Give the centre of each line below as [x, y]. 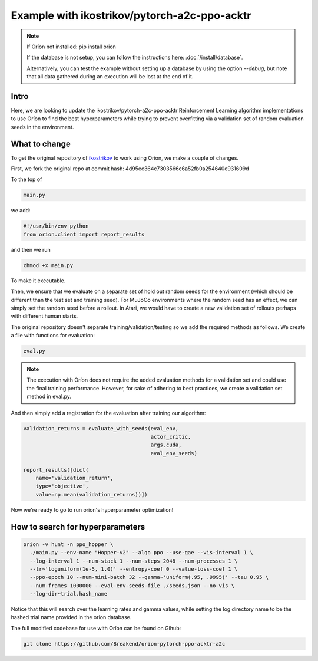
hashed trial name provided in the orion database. [71, 617]
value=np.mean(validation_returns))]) [92, 494]
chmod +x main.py [48, 265]
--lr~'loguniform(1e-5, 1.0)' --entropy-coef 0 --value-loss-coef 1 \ [134, 569]
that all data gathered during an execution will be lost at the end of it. [110, 77]
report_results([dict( [56, 470]
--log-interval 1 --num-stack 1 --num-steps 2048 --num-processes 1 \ [134, 561]
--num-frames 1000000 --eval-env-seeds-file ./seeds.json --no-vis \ [132, 586]
